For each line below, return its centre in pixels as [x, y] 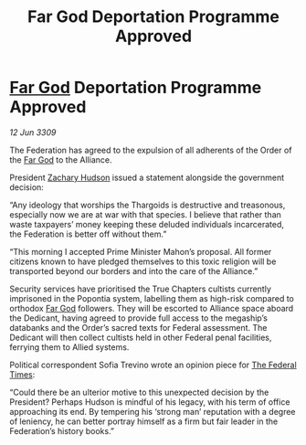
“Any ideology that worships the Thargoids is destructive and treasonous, [148, 205]
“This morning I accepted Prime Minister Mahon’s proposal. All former [141, 251]
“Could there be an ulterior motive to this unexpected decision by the [139, 392]
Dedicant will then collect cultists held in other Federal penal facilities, [141, 337]
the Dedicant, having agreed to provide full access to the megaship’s [138, 318]
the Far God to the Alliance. [61, 159]
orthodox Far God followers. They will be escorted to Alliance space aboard [152, 308]
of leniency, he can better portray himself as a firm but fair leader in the [144, 421]
